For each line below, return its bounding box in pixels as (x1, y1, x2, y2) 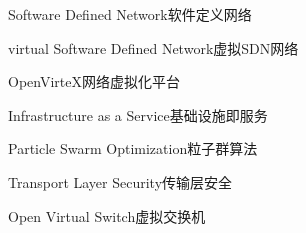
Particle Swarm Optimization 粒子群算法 (8, 138, 258, 159)
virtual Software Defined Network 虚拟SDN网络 (8, 37, 299, 58)
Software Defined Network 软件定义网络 (8, 4, 252, 24)
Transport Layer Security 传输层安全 (8, 171, 233, 192)
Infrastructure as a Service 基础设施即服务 (8, 104, 268, 125)
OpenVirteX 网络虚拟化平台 (8, 71, 180, 92)
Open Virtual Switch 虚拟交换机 (8, 205, 206, 226)
